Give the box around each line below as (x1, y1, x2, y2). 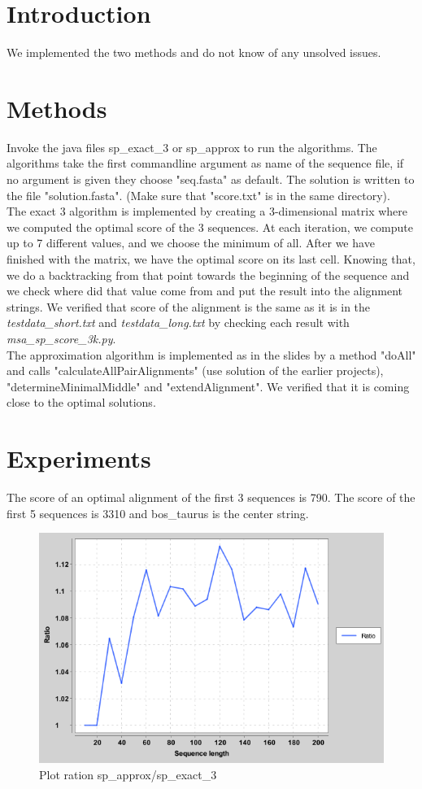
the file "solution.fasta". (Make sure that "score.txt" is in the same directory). (7, 186, 390, 203)
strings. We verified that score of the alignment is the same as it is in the (7, 298, 371, 315)
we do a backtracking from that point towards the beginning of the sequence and (7, 266, 410, 283)
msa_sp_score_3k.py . (7, 329, 116, 347)
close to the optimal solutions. (7, 394, 156, 411)
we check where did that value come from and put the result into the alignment (7, 282, 403, 299)
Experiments (7, 442, 151, 475)
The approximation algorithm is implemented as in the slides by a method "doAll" (7, 346, 416, 363)
